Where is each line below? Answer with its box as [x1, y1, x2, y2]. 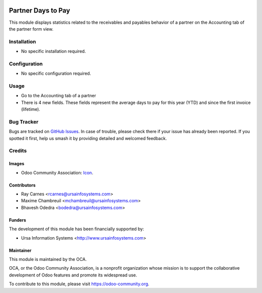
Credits [9, 147, 27, 154]
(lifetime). [21, 106, 41, 112]
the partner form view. [9, 26, 53, 32]
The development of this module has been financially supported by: [9, 226, 144, 232]
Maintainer [9, 247, 32, 253]
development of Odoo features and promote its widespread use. [9, 272, 137, 278]
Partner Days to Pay [9, 6, 70, 15]
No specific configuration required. [21, 70, 91, 76]
